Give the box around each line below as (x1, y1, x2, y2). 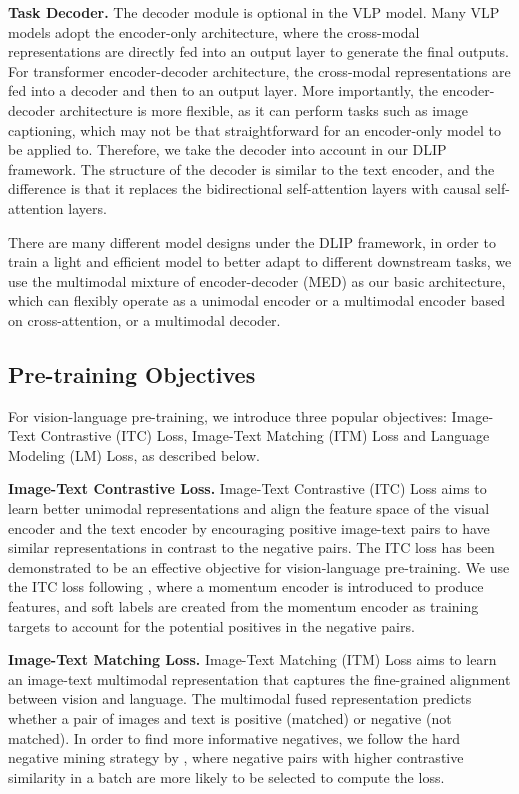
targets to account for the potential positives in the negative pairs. (8, 615, 415, 636)
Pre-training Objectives (8, 358, 256, 389)
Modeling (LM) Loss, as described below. (8, 444, 260, 465)
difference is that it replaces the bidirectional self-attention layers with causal (8, 178, 481, 199)
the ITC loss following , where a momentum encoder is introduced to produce (8, 576, 484, 597)
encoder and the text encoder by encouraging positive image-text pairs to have (8, 517, 490, 538)
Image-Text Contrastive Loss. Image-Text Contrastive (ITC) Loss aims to (8, 478, 487, 499)
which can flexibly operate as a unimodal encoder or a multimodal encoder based (8, 290, 505, 311)
